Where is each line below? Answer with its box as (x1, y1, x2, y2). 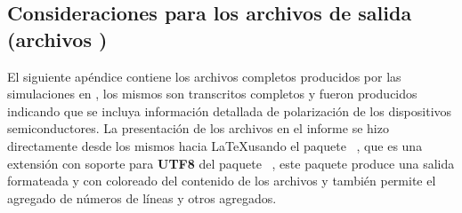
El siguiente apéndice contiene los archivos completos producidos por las (7, 67, 401, 85)
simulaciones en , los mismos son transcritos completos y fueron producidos (7, 84, 417, 103)
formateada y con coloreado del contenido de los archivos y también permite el (7, 171, 436, 190)
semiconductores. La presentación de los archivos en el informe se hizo (7, 119, 389, 138)
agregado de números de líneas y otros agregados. (7, 188, 277, 207)
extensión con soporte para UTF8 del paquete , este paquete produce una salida (7, 154, 455, 172)
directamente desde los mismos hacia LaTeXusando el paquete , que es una (7, 136, 423, 154)
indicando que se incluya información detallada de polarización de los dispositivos (7, 101, 452, 120)
